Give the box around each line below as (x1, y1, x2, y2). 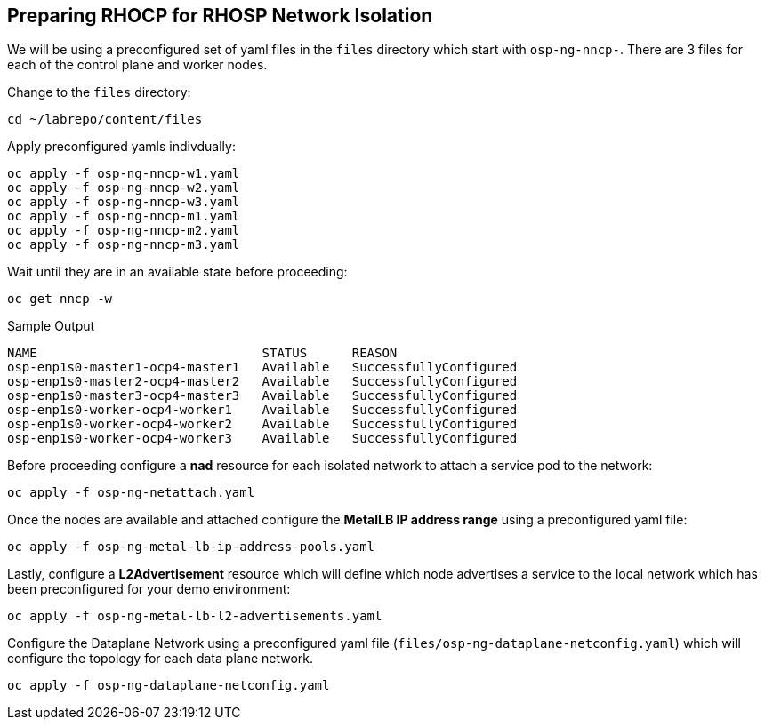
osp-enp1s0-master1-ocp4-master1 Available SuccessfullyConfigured (7, 360, 518, 375)
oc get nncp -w (7, 292, 113, 307)
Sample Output (7, 318, 95, 334)
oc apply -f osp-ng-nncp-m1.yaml (7, 209, 240, 224)
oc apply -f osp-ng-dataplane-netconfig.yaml (7, 678, 330, 693)
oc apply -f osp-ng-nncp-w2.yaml (7, 180, 240, 196)
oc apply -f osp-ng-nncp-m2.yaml (7, 223, 240, 238)
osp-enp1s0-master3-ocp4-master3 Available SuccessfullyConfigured (7, 388, 518, 403)
